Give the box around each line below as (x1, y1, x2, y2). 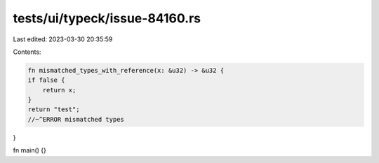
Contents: (13, 48, 41, 56)
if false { (27, 76, 65, 84)
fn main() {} (13, 146, 47, 155)
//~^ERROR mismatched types (27, 115, 124, 123)
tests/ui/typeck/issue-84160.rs (13, 10, 201, 26)
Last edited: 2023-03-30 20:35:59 (13, 35, 113, 43)
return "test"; (27, 106, 80, 113)
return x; (42, 86, 77, 94)
